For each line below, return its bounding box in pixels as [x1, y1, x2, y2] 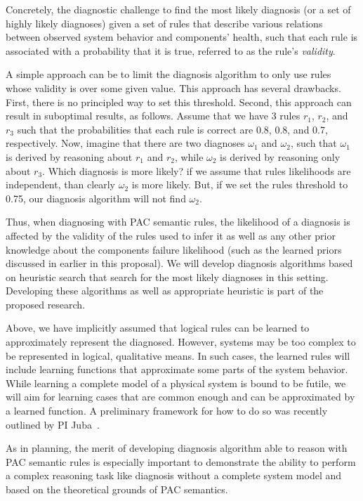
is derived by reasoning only [220, 149, 341, 164]
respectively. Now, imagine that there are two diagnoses [6, 136, 245, 150]
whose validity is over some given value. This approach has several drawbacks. [6, 80, 341, 95]
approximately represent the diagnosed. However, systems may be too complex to [6, 334, 356, 349]
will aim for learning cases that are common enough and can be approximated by [6, 389, 355, 404]
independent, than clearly [6, 177, 116, 192]
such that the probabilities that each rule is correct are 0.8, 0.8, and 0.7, [17, 122, 328, 136]
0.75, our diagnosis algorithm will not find [6, 190, 186, 205]
